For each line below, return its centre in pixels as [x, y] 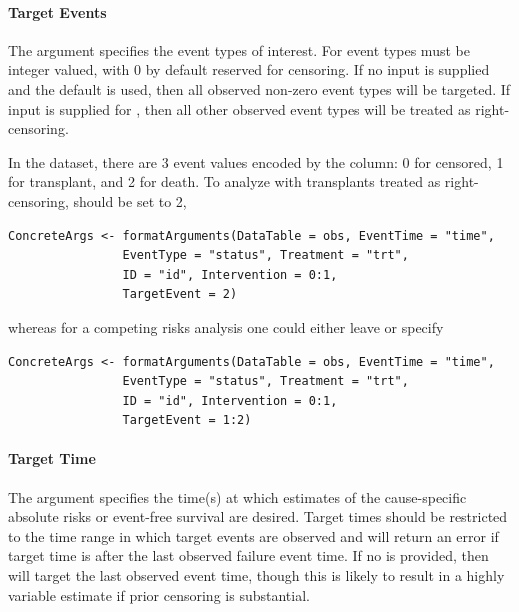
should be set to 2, [130, 200]
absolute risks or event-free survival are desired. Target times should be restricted [258, 516]
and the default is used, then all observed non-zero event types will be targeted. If [259, 88]
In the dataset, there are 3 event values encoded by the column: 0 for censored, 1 [256, 161]
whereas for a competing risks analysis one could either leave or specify [226, 326]
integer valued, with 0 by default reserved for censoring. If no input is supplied [249, 69]
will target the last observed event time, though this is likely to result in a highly [256, 575]
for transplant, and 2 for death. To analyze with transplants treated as [224, 181]
